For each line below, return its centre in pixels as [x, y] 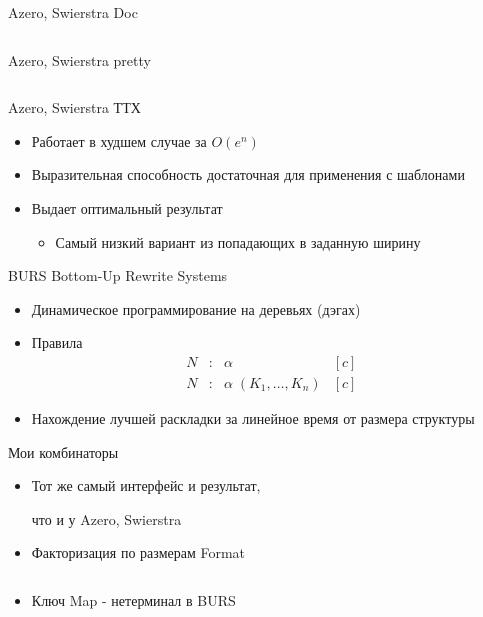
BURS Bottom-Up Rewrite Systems [118, 275]
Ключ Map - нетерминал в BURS [133, 599]
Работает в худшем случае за [119, 140]
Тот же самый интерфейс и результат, [146, 485]
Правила [57, 342]
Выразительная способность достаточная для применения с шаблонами [248, 174]
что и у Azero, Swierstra [106, 518]
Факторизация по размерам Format [138, 552]
